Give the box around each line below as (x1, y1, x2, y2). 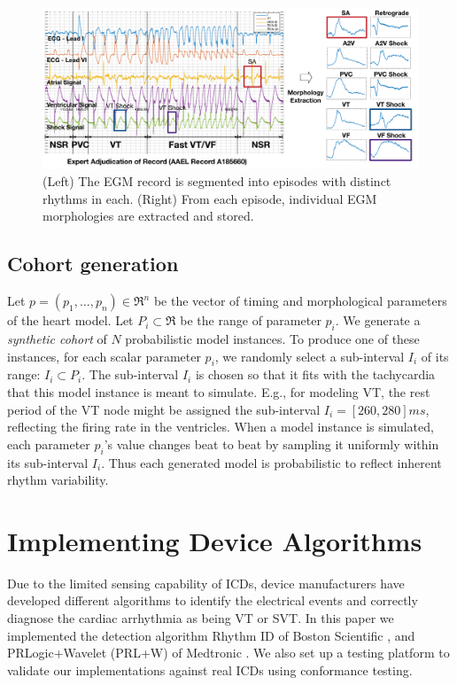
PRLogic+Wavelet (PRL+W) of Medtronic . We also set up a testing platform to (7, 643, 450, 662)
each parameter (7, 434, 90, 453)
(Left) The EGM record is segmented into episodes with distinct (43, 172, 391, 191)
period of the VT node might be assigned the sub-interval (7, 400, 321, 418)
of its (421, 346, 449, 365)
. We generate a (335, 311, 421, 330)
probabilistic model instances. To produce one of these (125, 329, 420, 347)
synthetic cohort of (7, 329, 107, 347)
